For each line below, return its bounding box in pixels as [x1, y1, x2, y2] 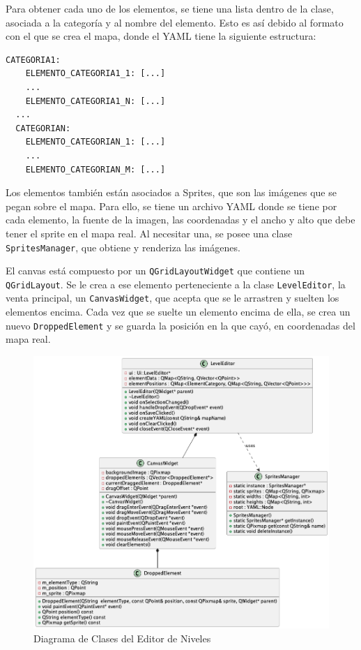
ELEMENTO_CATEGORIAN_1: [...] [25, 137, 166, 147]
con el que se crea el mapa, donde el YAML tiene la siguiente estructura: [6, 29, 316, 43]
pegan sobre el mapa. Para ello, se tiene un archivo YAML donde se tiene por [6, 198, 337, 213]
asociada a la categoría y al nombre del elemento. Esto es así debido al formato [6, 15, 344, 29]
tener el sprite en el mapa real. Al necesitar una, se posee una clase [6, 226, 293, 240]
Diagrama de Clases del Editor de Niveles [33, 630, 211, 645]
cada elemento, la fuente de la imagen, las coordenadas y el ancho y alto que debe [6, 212, 355, 227]
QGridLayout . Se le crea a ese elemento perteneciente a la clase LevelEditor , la [6, 276, 346, 291]
